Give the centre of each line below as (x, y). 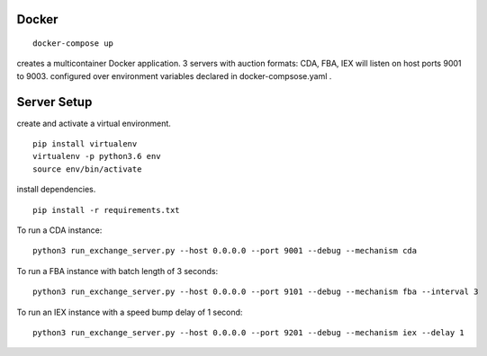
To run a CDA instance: (59, 230)
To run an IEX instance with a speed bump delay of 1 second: (130, 312)
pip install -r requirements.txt (106, 210)
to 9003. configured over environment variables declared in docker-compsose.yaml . (174, 76)
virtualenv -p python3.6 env (97, 156)
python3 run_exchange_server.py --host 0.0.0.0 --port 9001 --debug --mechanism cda (225, 251)
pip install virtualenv (85, 144)
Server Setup (54, 102)
